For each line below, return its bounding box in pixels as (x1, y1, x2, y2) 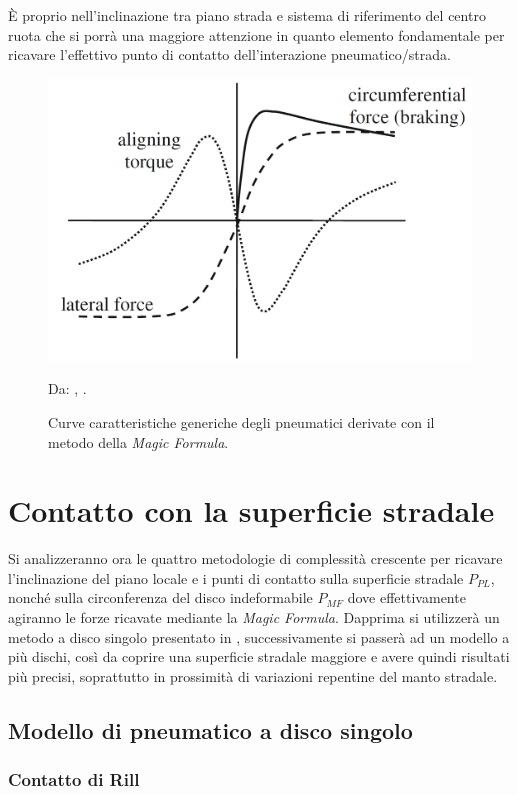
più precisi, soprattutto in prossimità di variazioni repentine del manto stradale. (8, 665, 498, 686)
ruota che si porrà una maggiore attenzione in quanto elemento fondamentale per (8, 24, 505, 45)
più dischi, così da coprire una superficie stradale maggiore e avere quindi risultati (8, 646, 510, 667)
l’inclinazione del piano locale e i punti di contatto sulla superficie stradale (8, 567, 464, 588)
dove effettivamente (347, 587, 466, 608)
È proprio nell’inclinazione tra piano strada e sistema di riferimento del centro (8, 5, 486, 25)
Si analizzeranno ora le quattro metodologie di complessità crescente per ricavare (8, 548, 503, 569)
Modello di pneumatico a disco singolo (8, 714, 413, 745)
